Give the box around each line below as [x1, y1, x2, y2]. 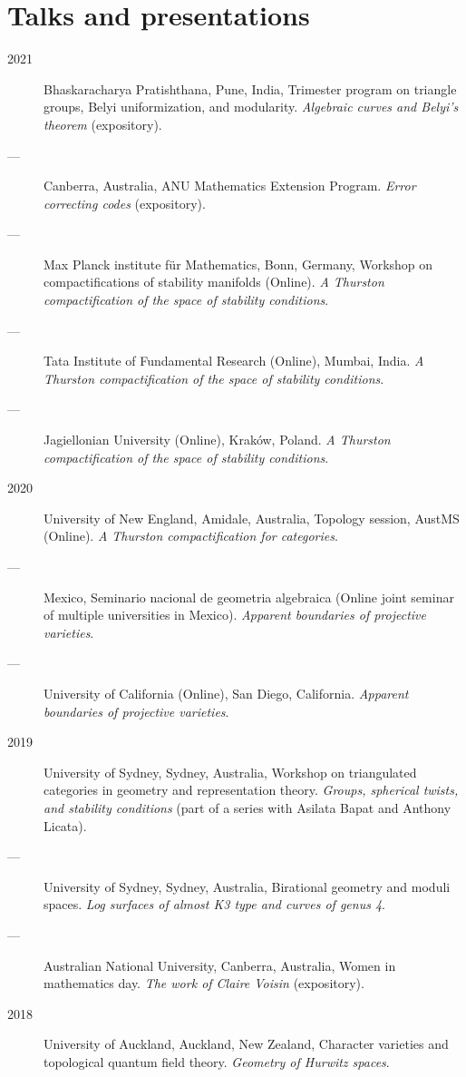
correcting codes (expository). [44, 193, 206, 212]
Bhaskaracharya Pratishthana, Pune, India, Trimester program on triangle [44, 79, 457, 98]
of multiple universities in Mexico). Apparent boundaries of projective [44, 605, 426, 624]
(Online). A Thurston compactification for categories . [44, 526, 338, 545]
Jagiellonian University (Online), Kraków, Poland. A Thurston [44, 430, 391, 449]
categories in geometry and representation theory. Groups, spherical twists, [44, 780, 459, 799]
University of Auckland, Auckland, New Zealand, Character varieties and [44, 1034, 449, 1053]
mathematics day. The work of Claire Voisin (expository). [44, 974, 364, 993]
